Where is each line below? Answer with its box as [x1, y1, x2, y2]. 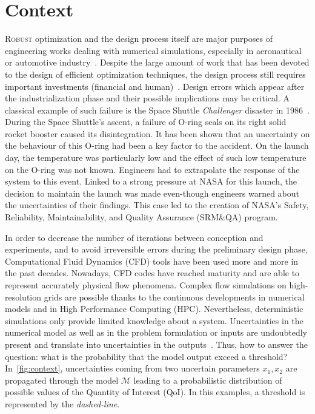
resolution [5, 290, 42, 303]
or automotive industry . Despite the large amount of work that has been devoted [5, 56, 310, 69]
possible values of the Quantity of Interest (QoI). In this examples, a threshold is [5, 385, 305, 398]
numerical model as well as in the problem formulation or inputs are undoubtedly [5, 326, 308, 339]
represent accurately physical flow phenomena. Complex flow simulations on [5, 279, 287, 291]
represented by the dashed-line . [5, 397, 120, 410]
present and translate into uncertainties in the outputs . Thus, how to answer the [5, 338, 308, 350]
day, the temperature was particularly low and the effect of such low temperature [5, 151, 307, 164]
